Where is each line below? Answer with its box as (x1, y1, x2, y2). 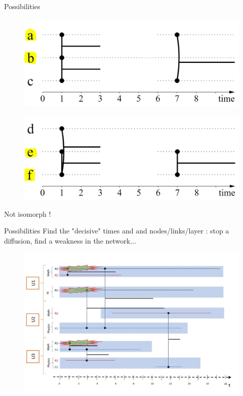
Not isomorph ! (4, 208, 51, 219)
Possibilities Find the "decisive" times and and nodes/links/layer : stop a (4, 225, 229, 236)
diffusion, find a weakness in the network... (4, 235, 136, 246)
